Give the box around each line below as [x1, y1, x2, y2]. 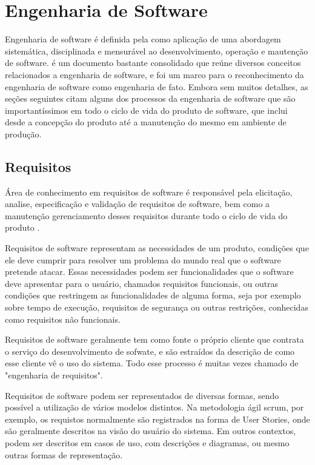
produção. [5, 127, 42, 140]
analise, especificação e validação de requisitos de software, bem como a [5, 197, 270, 210]
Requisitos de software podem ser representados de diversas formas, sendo [5, 389, 279, 401]
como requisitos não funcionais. [5, 312, 121, 325]
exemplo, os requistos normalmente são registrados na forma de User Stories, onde [5, 412, 310, 425]
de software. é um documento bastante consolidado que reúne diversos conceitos [5, 56, 301, 69]
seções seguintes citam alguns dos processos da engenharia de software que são [5, 92, 296, 105]
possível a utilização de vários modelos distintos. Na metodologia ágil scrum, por [5, 401, 304, 414]
